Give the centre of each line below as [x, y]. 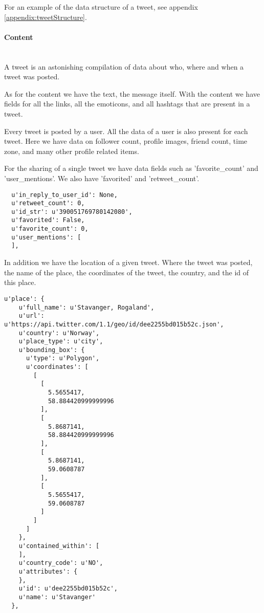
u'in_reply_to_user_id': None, [64, 195]
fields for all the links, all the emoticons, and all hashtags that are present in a [127, 104]
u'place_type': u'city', [61, 342]
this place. [20, 282]
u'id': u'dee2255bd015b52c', [68, 589]
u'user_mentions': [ [46, 237]
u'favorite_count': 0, [50, 229]
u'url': [31, 316]
